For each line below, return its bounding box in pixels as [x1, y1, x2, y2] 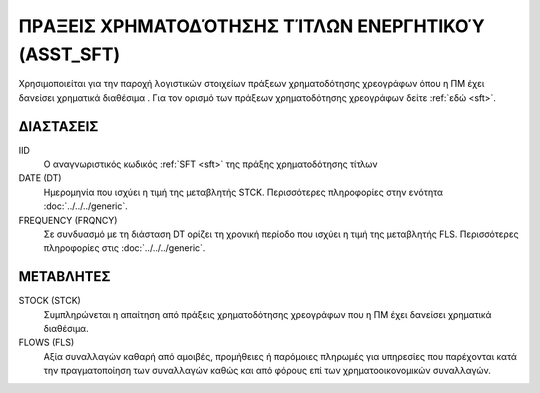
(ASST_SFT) [18, 43, 120, 65]
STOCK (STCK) [18, 295, 82, 307]
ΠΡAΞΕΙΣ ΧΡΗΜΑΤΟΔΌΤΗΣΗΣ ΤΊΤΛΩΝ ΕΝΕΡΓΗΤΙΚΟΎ [18, 15, 485, 37]
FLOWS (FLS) [18, 336, 75, 349]
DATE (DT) [18, 172, 62, 184]
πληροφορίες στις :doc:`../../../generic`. [43, 242, 206, 254]
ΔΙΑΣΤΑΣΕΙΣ [18, 118, 99, 135]
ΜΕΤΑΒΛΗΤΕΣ [18, 268, 111, 285]
